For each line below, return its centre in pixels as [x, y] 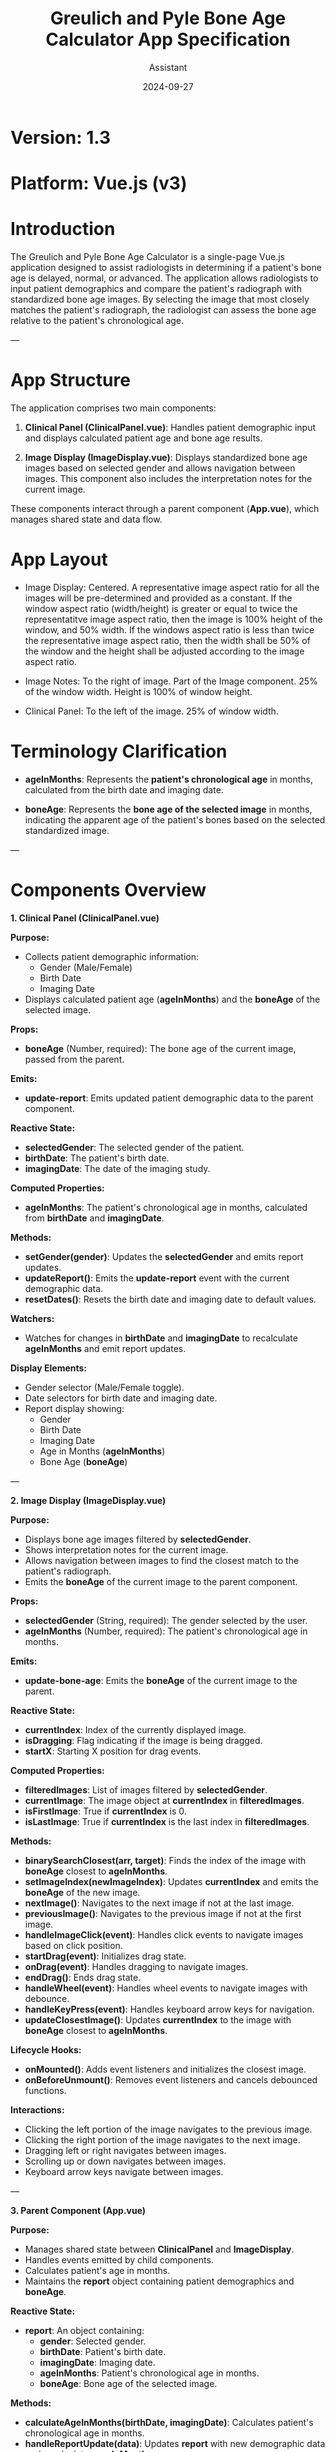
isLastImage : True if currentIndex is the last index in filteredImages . [167, 1821]
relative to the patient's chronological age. [97, 321]
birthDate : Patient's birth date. [103, 2351]
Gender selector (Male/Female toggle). [104, 1387]
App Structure [70, 380]
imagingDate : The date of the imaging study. [117, 1168]
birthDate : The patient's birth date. [97, 1158]
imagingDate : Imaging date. [97, 2362]
